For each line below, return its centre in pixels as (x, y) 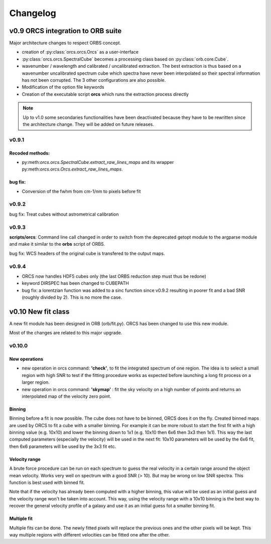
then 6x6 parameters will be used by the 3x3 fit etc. (63, 446)
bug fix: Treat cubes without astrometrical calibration (64, 214)
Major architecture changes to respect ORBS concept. (65, 43)
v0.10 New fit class (39, 312)
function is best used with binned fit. (47, 483)
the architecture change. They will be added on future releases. (88, 124)
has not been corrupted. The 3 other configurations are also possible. (94, 80)
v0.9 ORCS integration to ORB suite (65, 31)
